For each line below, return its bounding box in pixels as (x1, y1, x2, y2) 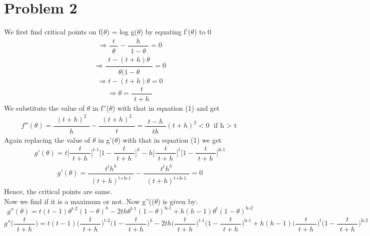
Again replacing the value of (4, 134, 90, 145)
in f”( (92, 102, 109, 113)
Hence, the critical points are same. (4, 186, 112, 197)
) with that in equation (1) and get (112, 102, 220, 113)
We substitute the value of (4, 102, 85, 113)
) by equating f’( (140, 26, 191, 37)
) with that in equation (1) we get (117, 134, 222, 145)
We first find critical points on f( (4, 26, 103, 37)
